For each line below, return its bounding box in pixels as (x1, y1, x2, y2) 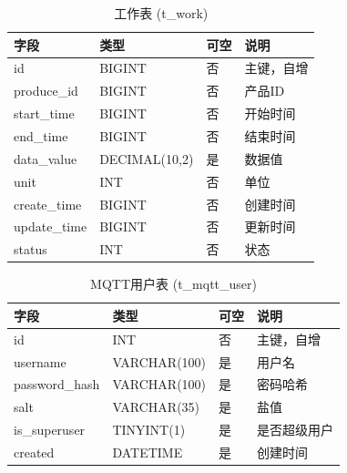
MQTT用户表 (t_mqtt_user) (90, 274, 257, 293)
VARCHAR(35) (112, 397, 200, 416)
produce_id (14, 81, 78, 100)
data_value (14, 149, 77, 168)
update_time (14, 217, 87, 236)
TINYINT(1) (112, 420, 186, 439)
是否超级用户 (257, 420, 334, 439)
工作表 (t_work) (114, 4, 209, 22)
